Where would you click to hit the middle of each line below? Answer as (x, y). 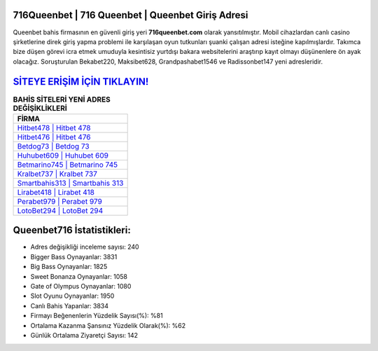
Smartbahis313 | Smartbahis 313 (70, 183)
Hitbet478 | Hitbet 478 (54, 128)
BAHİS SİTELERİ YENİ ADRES (62, 99)
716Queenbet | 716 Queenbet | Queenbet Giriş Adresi (131, 15)
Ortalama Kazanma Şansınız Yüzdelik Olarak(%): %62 (108, 325)
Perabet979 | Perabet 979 (60, 201)
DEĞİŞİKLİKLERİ (40, 108)
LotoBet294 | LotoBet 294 (60, 210)
